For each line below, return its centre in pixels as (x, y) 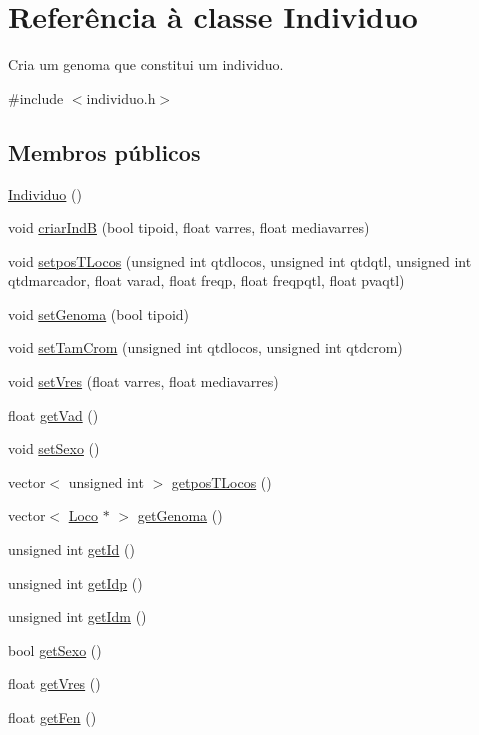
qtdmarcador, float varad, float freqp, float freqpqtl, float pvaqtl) (206, 280)
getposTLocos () (221, 481)
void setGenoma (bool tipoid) (99, 313)
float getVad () (53, 414)
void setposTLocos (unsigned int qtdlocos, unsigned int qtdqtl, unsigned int (240, 260)
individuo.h (121, 97)
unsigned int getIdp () (75, 582)
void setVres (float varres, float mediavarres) (143, 381)
